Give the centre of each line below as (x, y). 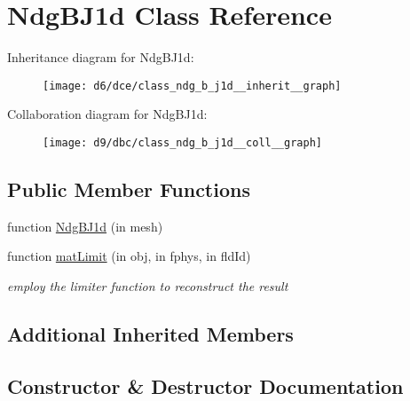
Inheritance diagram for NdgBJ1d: (101, 57)
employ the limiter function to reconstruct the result (148, 286)
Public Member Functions (129, 189)
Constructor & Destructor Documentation (205, 385)
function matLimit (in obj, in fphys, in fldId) (129, 256)
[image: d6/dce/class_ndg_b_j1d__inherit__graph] (192, 86)
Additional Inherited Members (150, 334)
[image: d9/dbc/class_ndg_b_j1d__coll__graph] (182, 142)
